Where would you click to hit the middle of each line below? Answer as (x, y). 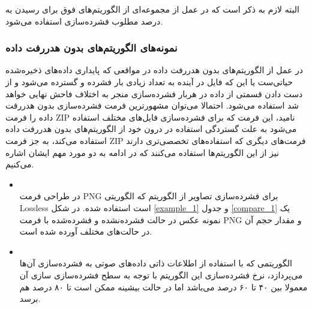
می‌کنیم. (20, 164)
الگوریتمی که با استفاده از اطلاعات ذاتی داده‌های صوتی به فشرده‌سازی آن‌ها (156, 263)
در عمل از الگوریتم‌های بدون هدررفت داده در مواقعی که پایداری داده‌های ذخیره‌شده (154, 70)
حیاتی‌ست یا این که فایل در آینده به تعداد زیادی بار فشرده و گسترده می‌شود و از (149, 82)
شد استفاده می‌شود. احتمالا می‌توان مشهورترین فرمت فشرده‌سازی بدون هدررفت (152, 105)
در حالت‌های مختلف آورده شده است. (86, 231)
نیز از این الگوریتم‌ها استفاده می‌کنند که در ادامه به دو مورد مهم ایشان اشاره (142, 152)
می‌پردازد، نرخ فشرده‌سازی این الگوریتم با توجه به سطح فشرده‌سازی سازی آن (161, 274)
